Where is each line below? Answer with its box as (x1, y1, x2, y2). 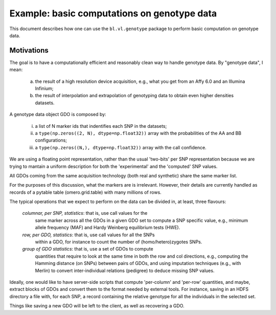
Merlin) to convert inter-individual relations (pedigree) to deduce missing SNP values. (35, 267, 215, 274)
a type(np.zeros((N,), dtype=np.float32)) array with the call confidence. (35, 144, 206, 150)
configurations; (35, 137, 67, 143)
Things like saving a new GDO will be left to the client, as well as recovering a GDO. (9, 303, 185, 309)
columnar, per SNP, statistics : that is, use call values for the (22, 210, 148, 216)
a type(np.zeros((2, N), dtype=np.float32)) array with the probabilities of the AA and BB (35, 130, 242, 136)
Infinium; (35, 85, 54, 92)
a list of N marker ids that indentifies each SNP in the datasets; (35, 123, 167, 129)
